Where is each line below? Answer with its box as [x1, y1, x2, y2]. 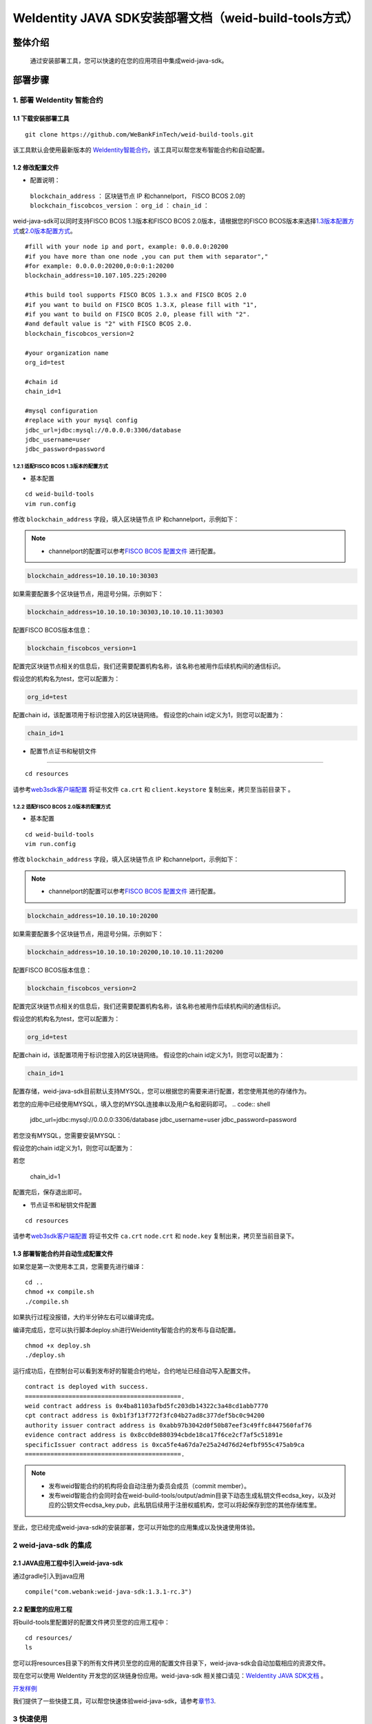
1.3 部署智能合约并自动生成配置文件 [12, 1250, 114, 1258]
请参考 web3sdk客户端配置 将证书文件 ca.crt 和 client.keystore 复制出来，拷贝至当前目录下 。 [12, 785, 294, 793]
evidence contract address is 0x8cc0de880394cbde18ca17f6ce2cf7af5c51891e [25, 1431, 283, 1439]
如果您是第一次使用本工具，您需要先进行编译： [12, 1262, 146, 1270]
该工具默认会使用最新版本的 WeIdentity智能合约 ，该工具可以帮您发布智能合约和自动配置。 [12, 146, 269, 154]
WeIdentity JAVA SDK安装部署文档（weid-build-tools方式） [12, 10, 359, 26]
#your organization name [25, 349, 109, 357]
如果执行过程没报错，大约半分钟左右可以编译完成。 [12, 1313, 158, 1321]
